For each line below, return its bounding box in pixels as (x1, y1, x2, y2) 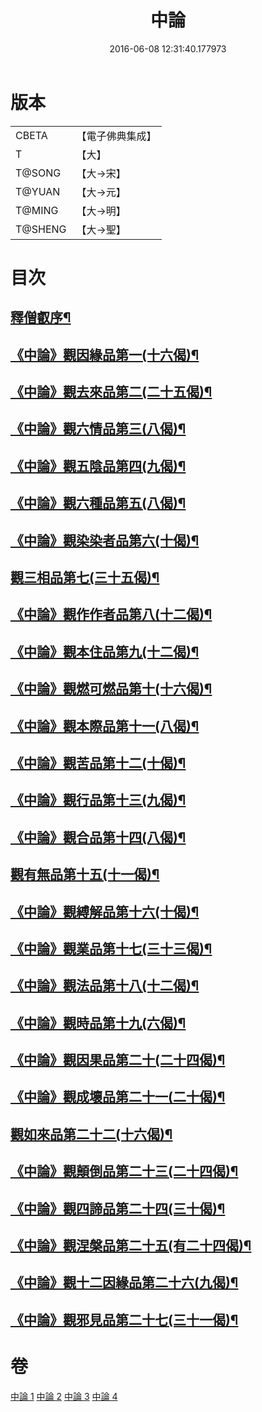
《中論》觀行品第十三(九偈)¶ (10, 792, 187, 809)
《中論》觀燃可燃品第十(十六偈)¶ (10, 681, 213, 698)
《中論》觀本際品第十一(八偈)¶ (10, 717, 200, 735)
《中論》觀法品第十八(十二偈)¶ (10, 977, 200, 995)
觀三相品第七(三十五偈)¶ (10, 569, 160, 586)
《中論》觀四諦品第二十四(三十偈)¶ (10, 1200, 226, 1217)
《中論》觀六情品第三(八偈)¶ (10, 421, 187, 438)
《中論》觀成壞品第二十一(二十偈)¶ (10, 1089, 226, 1106)
